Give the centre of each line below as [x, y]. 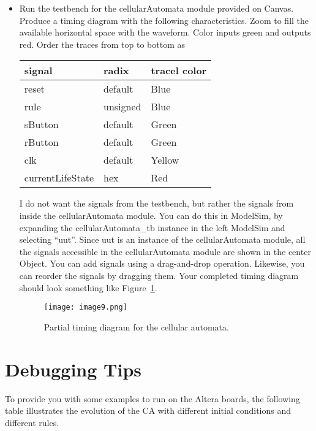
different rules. [32, 422]
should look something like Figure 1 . [88, 287]
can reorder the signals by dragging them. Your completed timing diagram [159, 275]
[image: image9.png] [85, 307]
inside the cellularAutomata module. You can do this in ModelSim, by [151, 215]
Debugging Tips [73, 369]
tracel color [179, 71]
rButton [41, 142]
